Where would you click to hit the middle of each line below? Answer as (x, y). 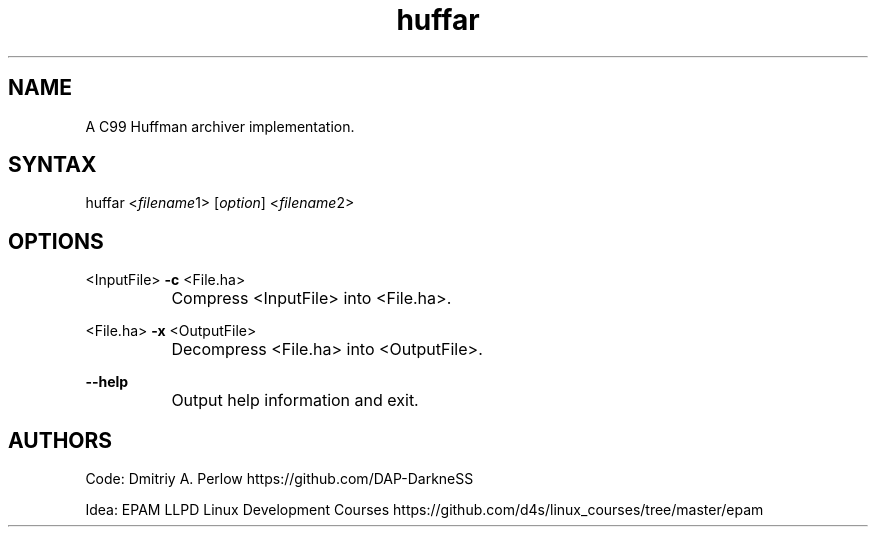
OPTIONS (56, 241)
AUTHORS (60, 440)
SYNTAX (52, 165)
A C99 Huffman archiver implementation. (220, 126)
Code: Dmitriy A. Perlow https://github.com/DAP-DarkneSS (279, 479)
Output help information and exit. (295, 400)
